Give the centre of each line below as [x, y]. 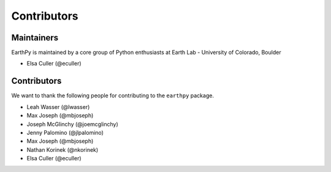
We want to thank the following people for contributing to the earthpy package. [113, 95]
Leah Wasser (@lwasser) [58, 107]
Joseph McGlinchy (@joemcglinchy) [73, 124]
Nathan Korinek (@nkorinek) [63, 149]
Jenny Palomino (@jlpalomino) [65, 132]
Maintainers [35, 38]
